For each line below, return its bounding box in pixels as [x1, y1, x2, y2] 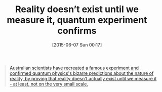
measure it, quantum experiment [7, 14, 147, 26]
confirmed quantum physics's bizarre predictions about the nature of [9, 70, 154, 76]
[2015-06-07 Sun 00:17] [52, 41, 102, 48]
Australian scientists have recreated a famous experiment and [9, 65, 139, 71]
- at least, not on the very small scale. [9, 81, 89, 87]
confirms [57, 25, 97, 36]
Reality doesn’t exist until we [15, 4, 139, 15]
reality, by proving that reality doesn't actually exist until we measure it [9, 75, 157, 81]
